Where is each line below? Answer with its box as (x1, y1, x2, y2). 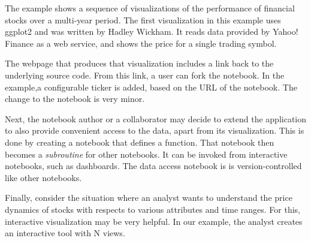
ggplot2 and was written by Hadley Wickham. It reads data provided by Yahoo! (5, 25, 298, 38)
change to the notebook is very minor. (5, 92, 145, 105)
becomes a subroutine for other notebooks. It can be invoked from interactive (5, 147, 288, 160)
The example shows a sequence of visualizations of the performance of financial (5, 2, 295, 14)
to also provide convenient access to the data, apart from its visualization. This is (5, 124, 304, 137)
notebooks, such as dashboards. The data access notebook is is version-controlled (5, 159, 302, 172)
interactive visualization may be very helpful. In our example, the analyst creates (5, 215, 303, 227)
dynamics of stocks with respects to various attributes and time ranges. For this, (5, 203, 301, 215)
